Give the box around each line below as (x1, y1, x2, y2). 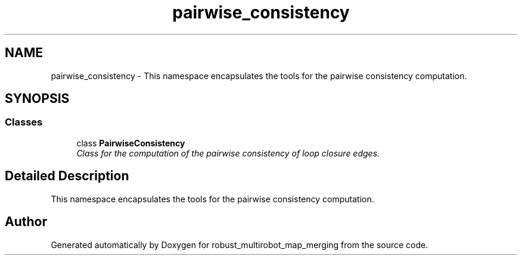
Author (5, 214, 47, 230)
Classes (5, 116, 43, 129)
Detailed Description (5, 168, 129, 184)
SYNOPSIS (5, 91, 70, 106)
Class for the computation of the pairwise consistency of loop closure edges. (76, 148, 380, 158)
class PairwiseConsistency (76, 137, 185, 148)
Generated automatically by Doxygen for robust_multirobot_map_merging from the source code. (51, 239, 428, 250)
